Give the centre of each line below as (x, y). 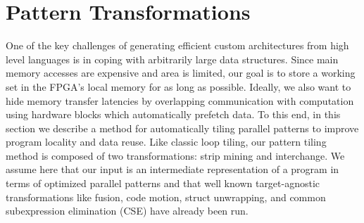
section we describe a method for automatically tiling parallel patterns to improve (182, 128)
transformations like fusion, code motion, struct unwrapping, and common (166, 197)
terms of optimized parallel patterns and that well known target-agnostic (163, 183)
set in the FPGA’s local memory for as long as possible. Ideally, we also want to (178, 86)
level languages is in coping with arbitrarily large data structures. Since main (172, 59)
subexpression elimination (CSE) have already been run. (127, 211)
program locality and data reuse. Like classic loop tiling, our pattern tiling (166, 142)
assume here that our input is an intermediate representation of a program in (172, 169)
